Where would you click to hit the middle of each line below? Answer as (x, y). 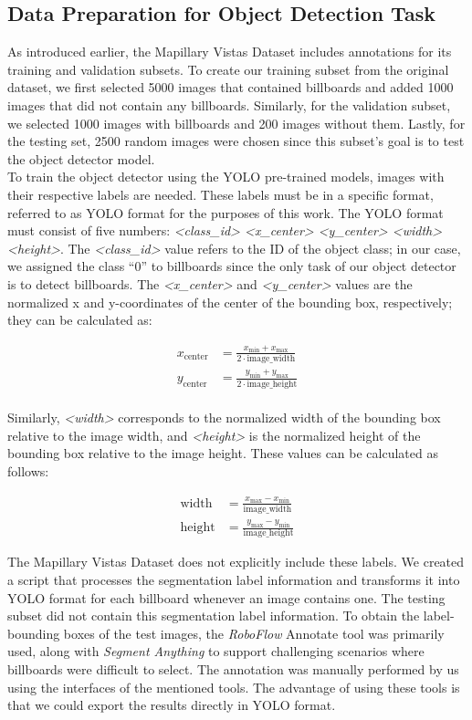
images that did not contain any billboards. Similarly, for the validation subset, (229, 104)
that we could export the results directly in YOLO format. (172, 705)
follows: (28, 470)
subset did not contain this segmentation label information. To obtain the (214, 616)
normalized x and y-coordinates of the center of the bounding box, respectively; (230, 302)
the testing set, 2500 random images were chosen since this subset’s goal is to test (236, 141)
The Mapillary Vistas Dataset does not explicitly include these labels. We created (236, 562)
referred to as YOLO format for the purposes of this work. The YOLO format (226, 212)
